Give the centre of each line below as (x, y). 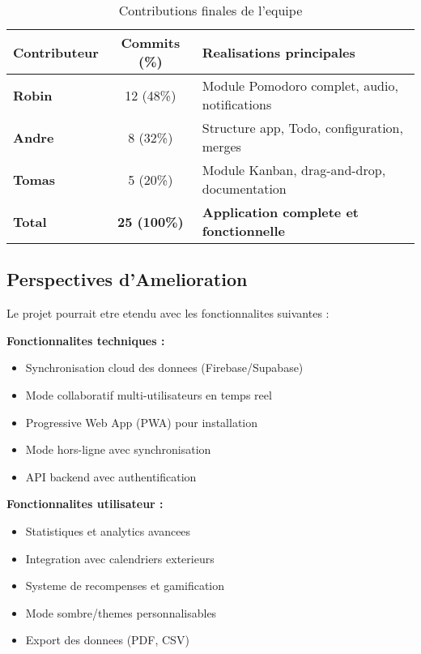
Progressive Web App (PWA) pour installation (142, 422)
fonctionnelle (243, 231)
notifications (237, 104)
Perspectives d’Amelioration (127, 279)
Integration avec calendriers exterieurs (120, 558)
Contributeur (56, 52)
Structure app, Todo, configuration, (302, 128)
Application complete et (280, 212)
